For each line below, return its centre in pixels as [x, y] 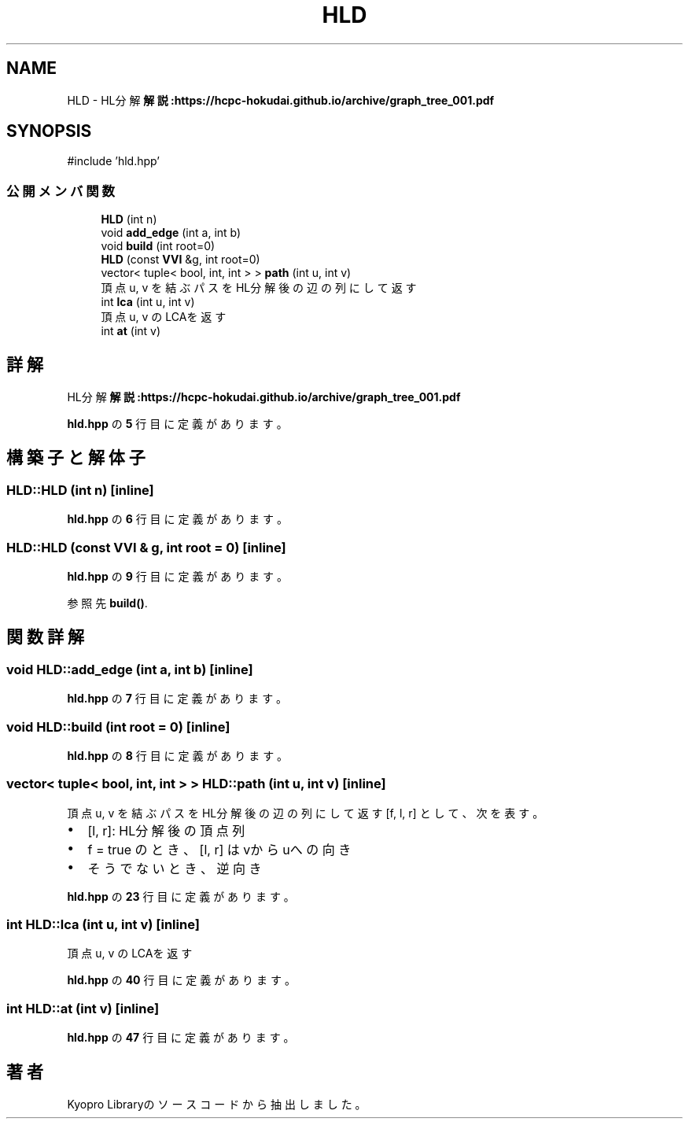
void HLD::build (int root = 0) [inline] [118, 727]
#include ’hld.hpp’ [113, 161]
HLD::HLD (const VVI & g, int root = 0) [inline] [146, 547]
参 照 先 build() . [107, 603]
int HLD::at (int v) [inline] [83, 1008]
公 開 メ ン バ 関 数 [61, 191]
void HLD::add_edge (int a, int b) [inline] [130, 669]
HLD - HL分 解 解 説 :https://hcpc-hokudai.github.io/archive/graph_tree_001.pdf [281, 100]
